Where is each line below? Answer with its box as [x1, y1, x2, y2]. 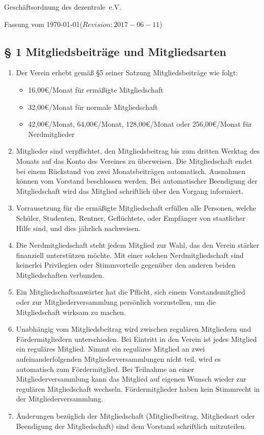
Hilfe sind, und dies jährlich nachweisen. [16, 222, 141, 233]
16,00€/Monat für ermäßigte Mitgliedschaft [28, 84, 163, 95]
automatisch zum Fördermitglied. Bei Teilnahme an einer [16, 363, 194, 374]
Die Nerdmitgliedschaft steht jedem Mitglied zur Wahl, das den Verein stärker [16, 240, 259, 250]
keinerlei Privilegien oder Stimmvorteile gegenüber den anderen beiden [16, 259, 236, 270]
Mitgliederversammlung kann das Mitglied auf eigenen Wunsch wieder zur [16, 373, 247, 384]
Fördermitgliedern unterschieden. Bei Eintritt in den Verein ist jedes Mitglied [16, 333, 257, 344]
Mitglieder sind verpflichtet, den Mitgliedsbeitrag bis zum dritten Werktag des [16, 146, 260, 156]
